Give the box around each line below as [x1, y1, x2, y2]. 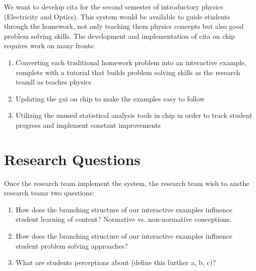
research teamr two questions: [4, 187, 94, 198]
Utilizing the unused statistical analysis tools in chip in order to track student [15, 110, 253, 120]
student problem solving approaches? [15, 240, 128, 251]
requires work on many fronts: [4, 40, 95, 51]
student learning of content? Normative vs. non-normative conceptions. [15, 214, 232, 224]
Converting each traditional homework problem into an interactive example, [15, 57, 247, 67]
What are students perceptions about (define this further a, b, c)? [15, 257, 216, 268]
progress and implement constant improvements [15, 119, 161, 130]
